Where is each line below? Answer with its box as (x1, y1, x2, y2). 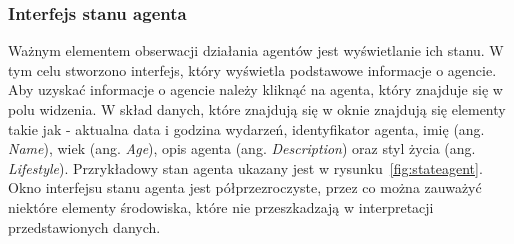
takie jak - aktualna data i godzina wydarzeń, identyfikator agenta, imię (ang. (8, 118, 485, 139)
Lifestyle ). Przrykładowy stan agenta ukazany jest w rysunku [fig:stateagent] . (8, 157, 483, 178)
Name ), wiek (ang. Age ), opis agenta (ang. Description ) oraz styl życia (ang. (8, 138, 476, 159)
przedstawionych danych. (8, 216, 161, 237)
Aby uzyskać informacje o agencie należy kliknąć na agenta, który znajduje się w (8, 79, 503, 100)
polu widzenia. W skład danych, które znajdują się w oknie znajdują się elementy (8, 99, 506, 119)
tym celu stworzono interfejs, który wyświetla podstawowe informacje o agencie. (8, 59, 497, 80)
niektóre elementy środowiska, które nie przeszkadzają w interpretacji (8, 196, 434, 217)
